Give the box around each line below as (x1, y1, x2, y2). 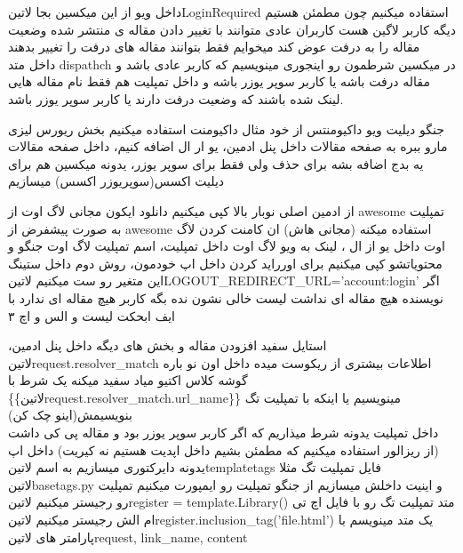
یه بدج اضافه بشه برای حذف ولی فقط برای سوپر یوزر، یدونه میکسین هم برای (8, 154, 424, 172)
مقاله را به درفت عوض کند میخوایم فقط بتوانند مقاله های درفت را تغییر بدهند (8, 37, 420, 56)
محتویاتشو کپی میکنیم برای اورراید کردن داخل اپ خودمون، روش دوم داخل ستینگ (8, 253, 443, 272)
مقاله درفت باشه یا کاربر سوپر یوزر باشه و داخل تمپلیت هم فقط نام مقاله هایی (8, 72, 430, 91)
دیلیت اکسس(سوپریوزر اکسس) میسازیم (8, 172, 225, 190)
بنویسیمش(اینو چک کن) (8, 405, 132, 424)
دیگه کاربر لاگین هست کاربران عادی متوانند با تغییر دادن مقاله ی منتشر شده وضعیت (8, 20, 456, 38)
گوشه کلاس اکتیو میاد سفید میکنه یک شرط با (8, 371, 248, 389)
